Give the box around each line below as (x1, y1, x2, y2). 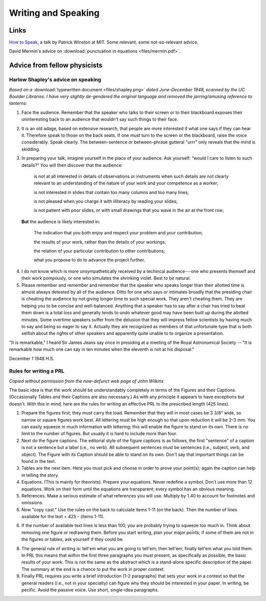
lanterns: (9, 100, 27, 106)
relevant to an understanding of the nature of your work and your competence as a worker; (33, 180, 219, 186)
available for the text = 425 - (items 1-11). (21, 514, 104, 520)
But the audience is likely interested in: (21, 219, 100, 225)
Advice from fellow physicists (9, 61, 103, 70)
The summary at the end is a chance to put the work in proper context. (21, 566, 165, 572)
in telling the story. (21, 472, 59, 478)
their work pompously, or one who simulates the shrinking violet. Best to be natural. (21, 275, 191, 281)
